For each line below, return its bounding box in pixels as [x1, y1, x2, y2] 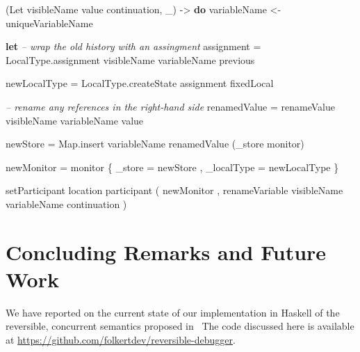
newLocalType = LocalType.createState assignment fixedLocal [6, 76, 274, 90]
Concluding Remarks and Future [6, 237, 327, 266]
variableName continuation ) [6, 196, 127, 211]
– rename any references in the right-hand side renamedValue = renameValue [6, 99, 335, 113]
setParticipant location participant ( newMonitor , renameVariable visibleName [6, 183, 343, 198]
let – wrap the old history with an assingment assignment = [6, 39, 261, 54]
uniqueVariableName [6, 15, 93, 30]
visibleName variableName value [6, 113, 144, 127]
